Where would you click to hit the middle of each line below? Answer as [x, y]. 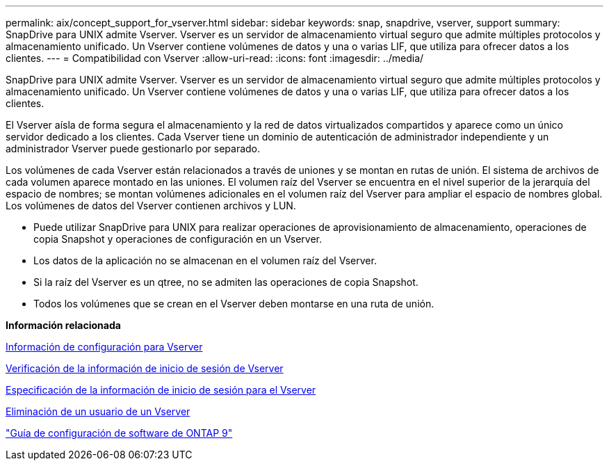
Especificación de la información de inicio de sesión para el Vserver [161, 390]
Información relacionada [63, 325]
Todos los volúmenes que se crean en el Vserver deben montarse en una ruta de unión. [234, 304]
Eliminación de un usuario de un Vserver [98, 411]
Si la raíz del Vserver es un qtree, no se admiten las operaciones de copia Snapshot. [226, 282]
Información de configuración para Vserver [104, 347]
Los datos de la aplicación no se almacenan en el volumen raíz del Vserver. [205, 260]
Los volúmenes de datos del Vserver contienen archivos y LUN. [151, 206]
